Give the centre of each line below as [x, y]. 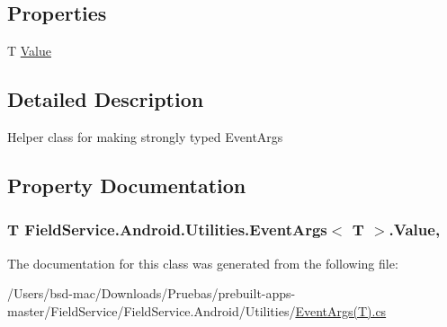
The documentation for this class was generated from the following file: [203, 263]
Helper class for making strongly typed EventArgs [145, 137]
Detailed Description [106, 99]
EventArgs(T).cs [341, 310]
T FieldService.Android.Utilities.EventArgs [167, 230]
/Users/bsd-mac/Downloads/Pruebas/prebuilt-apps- [152, 293]
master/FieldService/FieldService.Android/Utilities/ [152, 310]
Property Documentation [127, 185]
